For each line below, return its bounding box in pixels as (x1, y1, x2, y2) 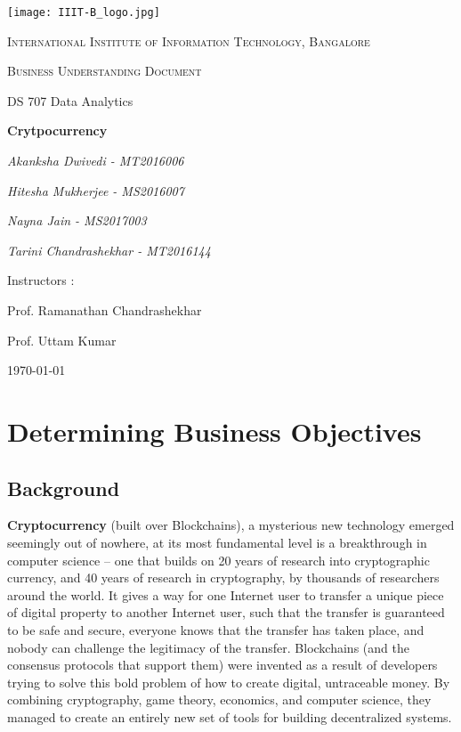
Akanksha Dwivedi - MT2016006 (7, 151, 184, 170)
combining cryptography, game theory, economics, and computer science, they (7, 690, 432, 709)
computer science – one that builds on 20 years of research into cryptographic (7, 550, 430, 569)
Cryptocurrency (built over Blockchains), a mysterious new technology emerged (7, 516, 455, 534)
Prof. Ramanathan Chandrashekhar (7, 301, 202, 319)
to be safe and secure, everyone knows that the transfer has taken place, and (7, 620, 425, 638)
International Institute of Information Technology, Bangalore (7, 31, 370, 50)
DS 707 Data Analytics (7, 91, 133, 110)
